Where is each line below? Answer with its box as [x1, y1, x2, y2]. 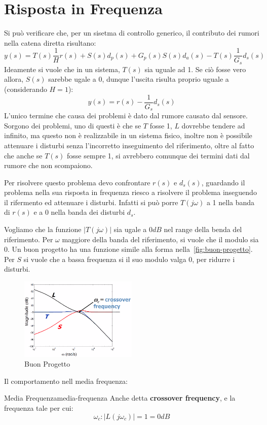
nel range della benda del [164, 224, 242, 235]
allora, [4, 74, 24, 84]
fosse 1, [149, 120, 172, 130]
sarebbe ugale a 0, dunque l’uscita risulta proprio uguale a [48, 74, 229, 84]
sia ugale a [113, 224, 147, 235]
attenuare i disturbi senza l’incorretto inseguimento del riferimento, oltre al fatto [4, 140, 254, 150]
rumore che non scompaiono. [4, 160, 93, 171]
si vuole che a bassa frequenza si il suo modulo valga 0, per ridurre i [23, 253, 235, 264]
